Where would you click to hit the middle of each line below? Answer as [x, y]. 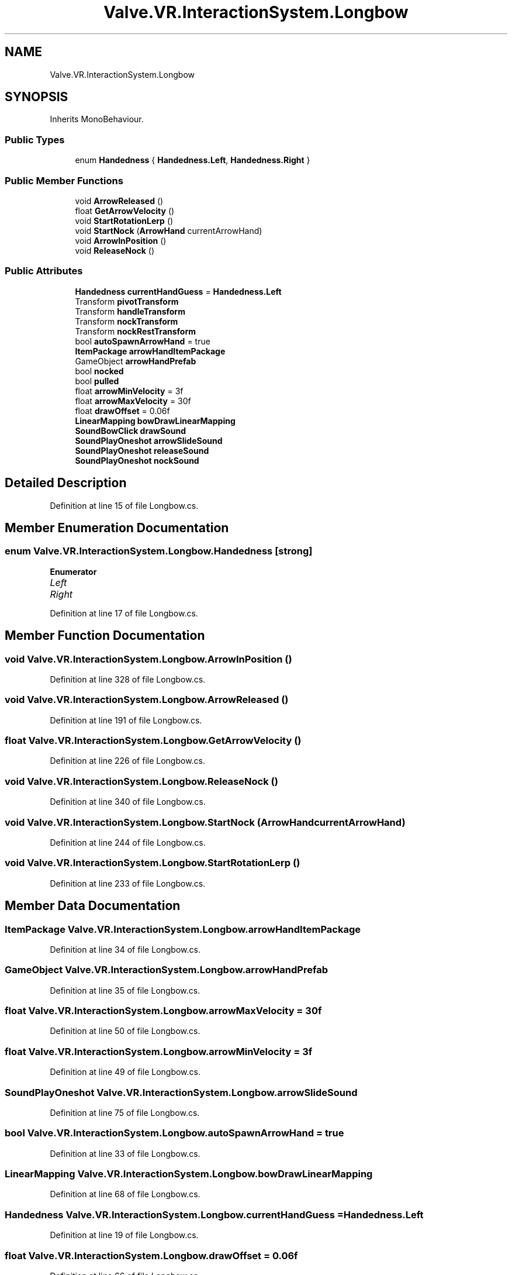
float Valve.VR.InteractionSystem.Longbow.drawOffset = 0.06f [151, 1255]
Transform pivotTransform [127, 301]
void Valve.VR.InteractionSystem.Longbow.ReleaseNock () [141, 781]
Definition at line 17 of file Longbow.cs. [124, 613]
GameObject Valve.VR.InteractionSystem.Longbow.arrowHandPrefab [166, 970]
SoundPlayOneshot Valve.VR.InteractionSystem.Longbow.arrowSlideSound [181, 1092]
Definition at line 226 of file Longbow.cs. [128, 761]
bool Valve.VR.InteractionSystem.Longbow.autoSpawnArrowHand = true [174, 1133]
